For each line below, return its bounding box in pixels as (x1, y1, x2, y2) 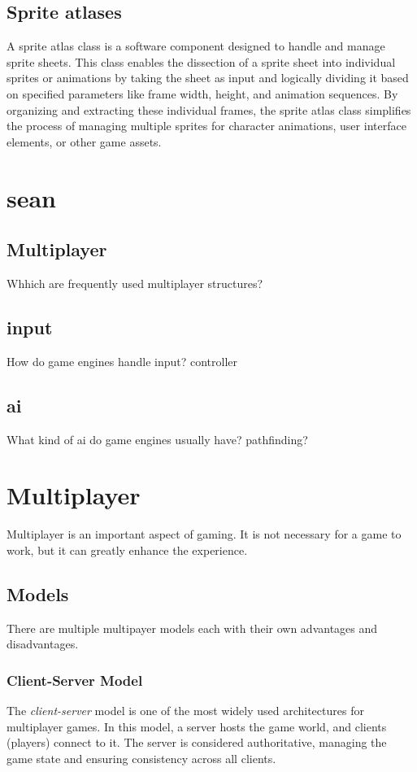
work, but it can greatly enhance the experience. (7, 541, 248, 558)
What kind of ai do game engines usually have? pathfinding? (7, 430, 308, 447)
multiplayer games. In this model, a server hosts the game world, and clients (7, 717, 387, 735)
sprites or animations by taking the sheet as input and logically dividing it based (7, 69, 409, 86)
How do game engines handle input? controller (7, 352, 238, 369)
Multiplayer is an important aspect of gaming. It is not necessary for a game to (7, 526, 402, 543)
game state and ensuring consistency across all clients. (7, 749, 276, 766)
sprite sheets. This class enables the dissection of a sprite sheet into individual (7, 53, 396, 70)
